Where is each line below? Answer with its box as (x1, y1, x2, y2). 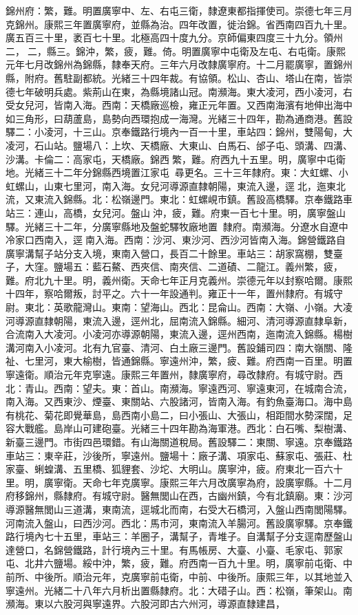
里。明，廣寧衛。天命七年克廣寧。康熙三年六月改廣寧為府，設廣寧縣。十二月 (6, 475, 352, 489)
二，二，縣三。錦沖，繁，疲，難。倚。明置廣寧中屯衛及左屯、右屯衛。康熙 (6, 43, 346, 58)
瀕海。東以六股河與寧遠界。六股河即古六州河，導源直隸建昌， (6, 596, 285, 611)
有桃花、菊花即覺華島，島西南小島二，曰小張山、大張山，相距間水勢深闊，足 (6, 407, 352, 422)
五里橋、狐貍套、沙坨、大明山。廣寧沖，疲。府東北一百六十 (72, 462, 343, 476)
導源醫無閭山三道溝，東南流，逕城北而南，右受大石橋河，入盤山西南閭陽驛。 (6, 501, 352, 516)
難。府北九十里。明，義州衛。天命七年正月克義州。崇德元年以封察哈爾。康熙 (6, 272, 352, 287)
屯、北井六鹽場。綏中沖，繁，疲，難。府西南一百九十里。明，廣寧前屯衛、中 (6, 556, 352, 570)
